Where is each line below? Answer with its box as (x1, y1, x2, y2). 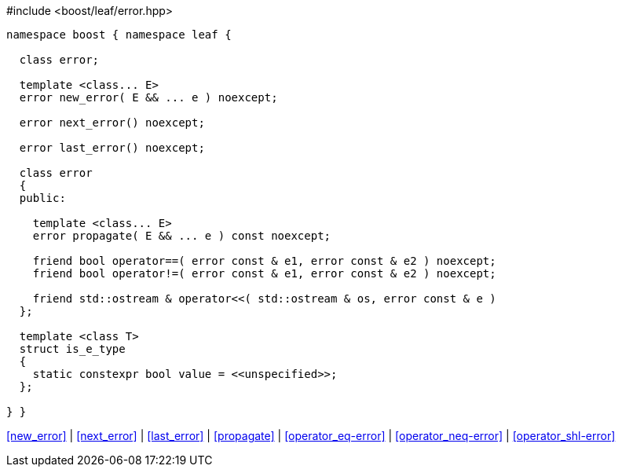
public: (19, 192, 66, 204)
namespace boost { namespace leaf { (6, 28, 232, 41)
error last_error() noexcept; (19, 141, 205, 154)
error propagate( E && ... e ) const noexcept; (32, 229, 331, 242)
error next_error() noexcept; (19, 116, 205, 129)
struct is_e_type (19, 343, 126, 355)
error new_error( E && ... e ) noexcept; (19, 91, 278, 104)
